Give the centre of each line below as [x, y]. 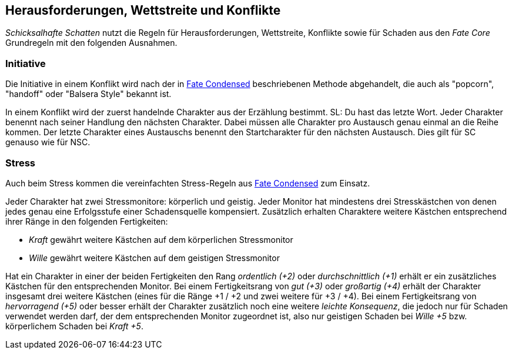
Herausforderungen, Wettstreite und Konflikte [143, 10]
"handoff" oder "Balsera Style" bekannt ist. [88, 94]
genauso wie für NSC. [48, 142]
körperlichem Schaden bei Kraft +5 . [74, 326]
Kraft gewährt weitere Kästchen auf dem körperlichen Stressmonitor [161, 239]
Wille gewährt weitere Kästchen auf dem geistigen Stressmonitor [154, 258]
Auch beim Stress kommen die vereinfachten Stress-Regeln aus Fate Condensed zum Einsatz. [188, 183]
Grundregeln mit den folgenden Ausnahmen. [91, 43]
